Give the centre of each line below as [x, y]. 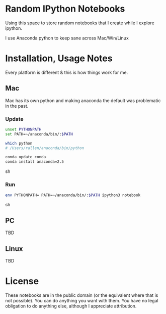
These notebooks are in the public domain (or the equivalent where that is [82, 295]
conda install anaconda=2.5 [35, 162]
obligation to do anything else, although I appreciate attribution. [71, 306]
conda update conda [26, 157]
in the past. [17, 106]
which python [19, 143]
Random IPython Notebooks [65, 9]
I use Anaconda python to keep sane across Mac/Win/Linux [67, 38]
